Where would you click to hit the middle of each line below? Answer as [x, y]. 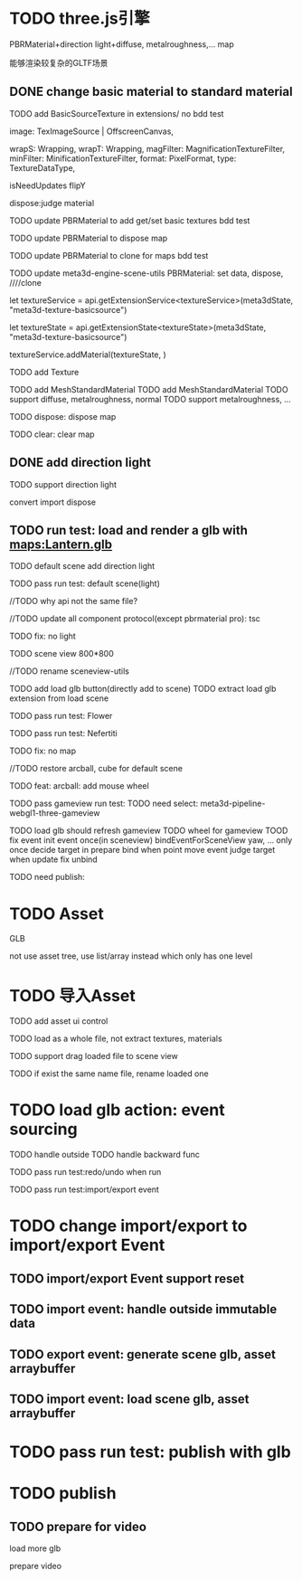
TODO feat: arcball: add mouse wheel [79, 786]
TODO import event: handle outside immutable [143, 1309]
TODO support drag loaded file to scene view [94, 1056]
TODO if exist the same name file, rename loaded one [109, 1074]
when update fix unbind [53, 859]
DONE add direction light [80, 463]
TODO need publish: [47, 877]
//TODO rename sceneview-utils [69, 671]
